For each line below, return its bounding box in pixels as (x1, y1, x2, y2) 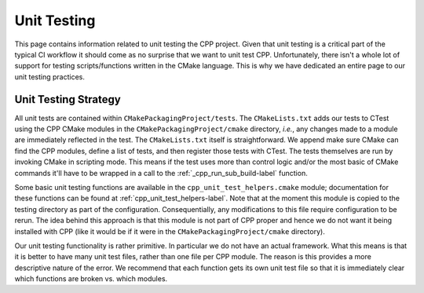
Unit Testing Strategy (14, 93, 121, 106)
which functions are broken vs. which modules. (14, 274, 168, 284)
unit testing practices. (14, 71, 86, 82)
